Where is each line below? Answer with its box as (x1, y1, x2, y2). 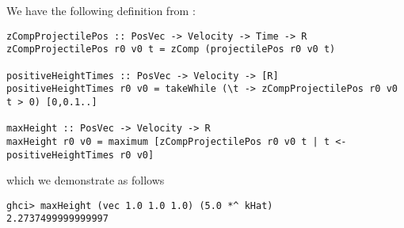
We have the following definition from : (6, 2, 196, 18)
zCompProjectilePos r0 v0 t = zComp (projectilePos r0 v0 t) (6, 44, 336, 55)
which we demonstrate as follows (6, 172, 165, 188)
